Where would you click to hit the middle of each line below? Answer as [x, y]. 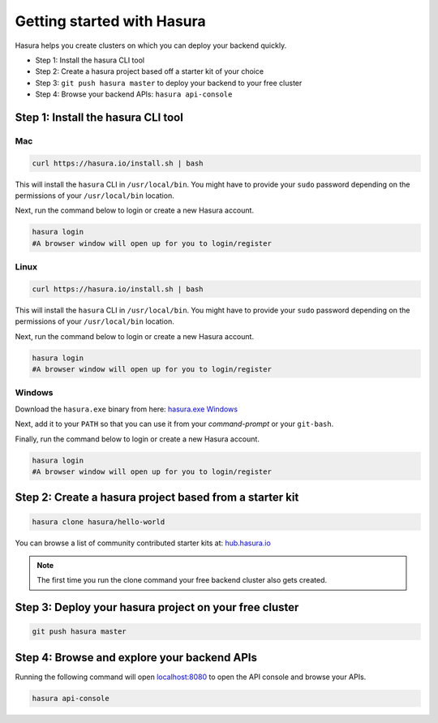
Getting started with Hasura [110, 21]
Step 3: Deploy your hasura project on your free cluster [157, 607]
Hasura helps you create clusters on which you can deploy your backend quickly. [151, 45]
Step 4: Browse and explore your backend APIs [136, 657]
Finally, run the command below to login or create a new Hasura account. [137, 439]
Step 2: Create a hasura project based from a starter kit [157, 498]
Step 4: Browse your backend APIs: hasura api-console [134, 94]
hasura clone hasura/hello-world [99, 522]
